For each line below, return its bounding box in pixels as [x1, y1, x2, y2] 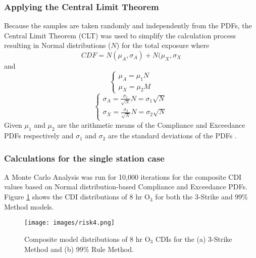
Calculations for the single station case [4, 151, 165, 164]
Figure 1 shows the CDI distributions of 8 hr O [4, 191, 150, 202]
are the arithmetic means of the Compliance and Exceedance [57, 120, 245, 130]
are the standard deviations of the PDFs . [108, 130, 237, 141]
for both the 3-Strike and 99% [155, 191, 248, 202]
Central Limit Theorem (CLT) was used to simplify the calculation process [4, 30, 236, 40]
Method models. [4, 201, 54, 212]
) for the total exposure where [116, 40, 210, 50]
